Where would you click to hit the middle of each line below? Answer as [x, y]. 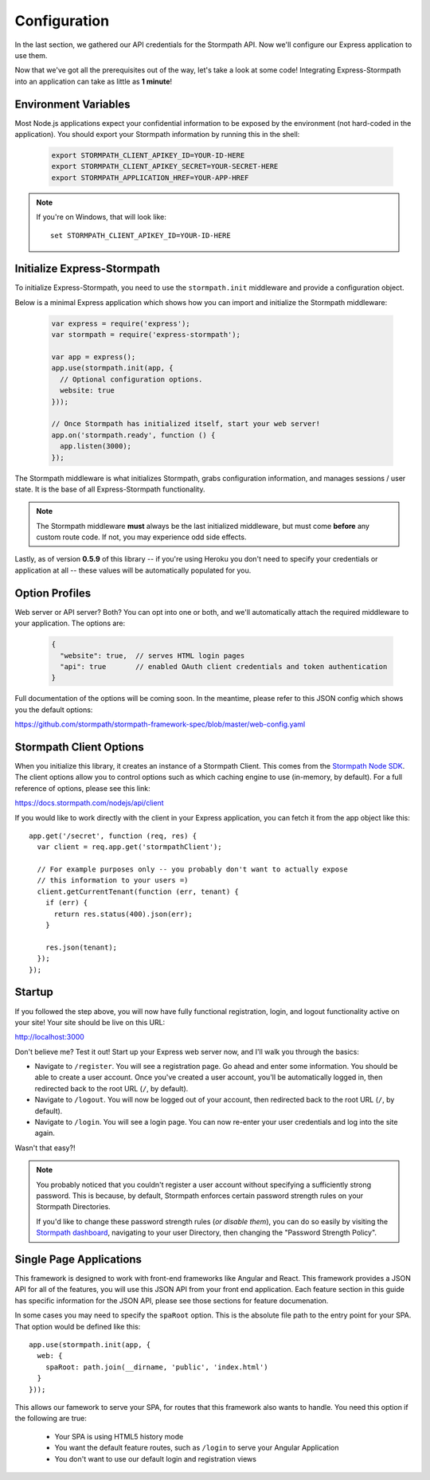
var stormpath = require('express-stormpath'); [146, 335]
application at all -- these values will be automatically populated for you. [133, 570]
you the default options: [54, 710]
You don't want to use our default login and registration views [155, 1458]
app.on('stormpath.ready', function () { [133, 435]
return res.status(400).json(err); [123, 914]
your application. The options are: [70, 623]
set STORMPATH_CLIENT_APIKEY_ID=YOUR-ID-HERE [141, 235]
